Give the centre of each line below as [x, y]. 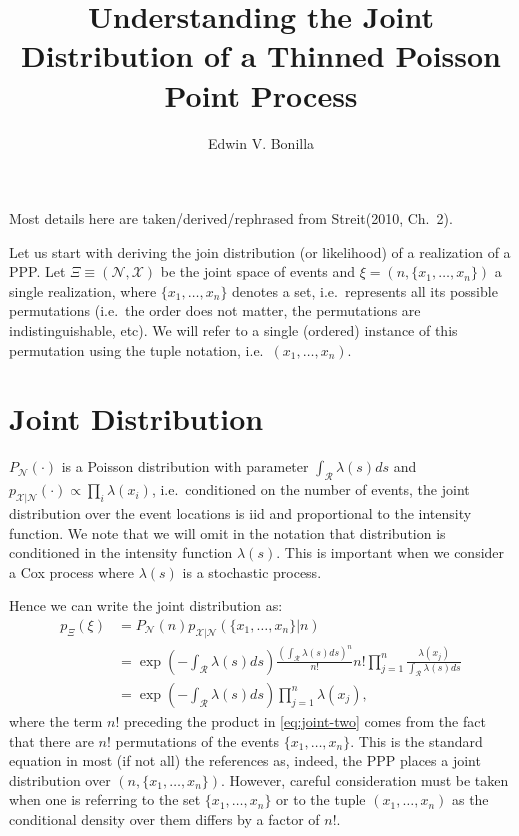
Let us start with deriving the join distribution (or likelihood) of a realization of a [260, 251]
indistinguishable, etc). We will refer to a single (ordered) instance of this [233, 330]
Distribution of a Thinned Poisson [261, 55]
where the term [56, 720]
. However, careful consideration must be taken [365, 779]
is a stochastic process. [252, 571]
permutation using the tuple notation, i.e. [136, 349]
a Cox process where [72, 571]
